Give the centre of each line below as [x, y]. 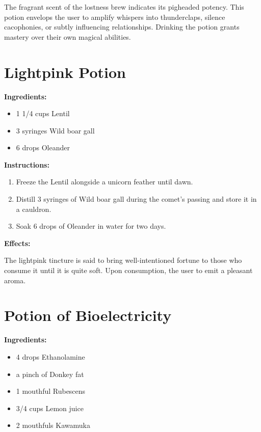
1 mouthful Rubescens [51, 391]
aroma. [15, 280]
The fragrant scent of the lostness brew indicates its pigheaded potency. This [124, 7]
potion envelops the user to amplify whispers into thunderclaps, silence [115, 17]
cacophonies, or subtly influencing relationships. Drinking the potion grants [122, 27]
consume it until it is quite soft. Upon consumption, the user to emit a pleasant [128, 270]
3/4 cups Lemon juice [50, 408]
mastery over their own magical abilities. [68, 36]
